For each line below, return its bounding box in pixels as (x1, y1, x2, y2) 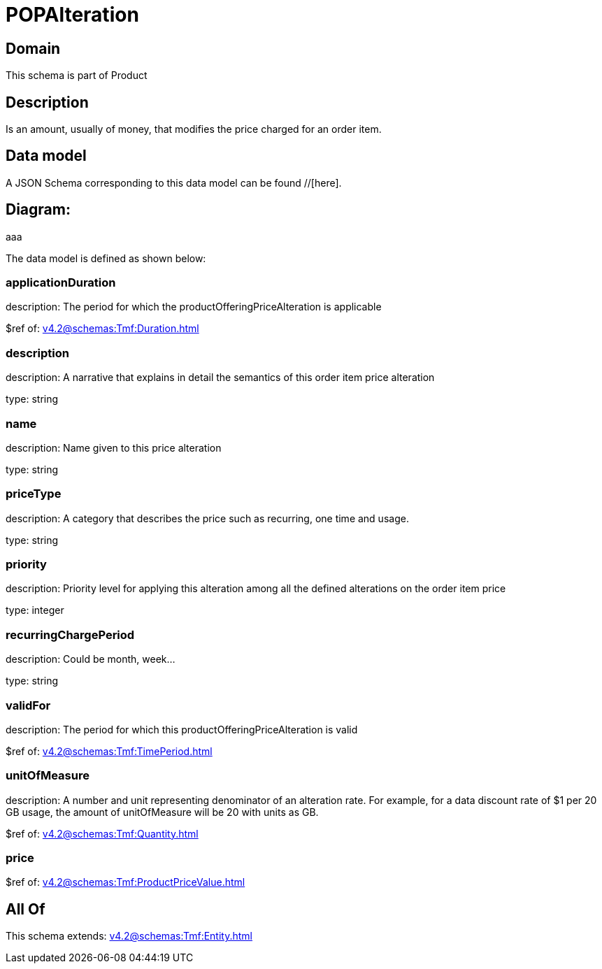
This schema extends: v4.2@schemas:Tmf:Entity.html (6, 930, 252, 942)
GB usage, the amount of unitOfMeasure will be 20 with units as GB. (6, 805, 319, 818)
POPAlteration (6, 3, 139, 27)
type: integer (6, 604, 64, 617)
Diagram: (6, 201, 71, 219)
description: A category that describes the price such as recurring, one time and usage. (6, 512, 409, 524)
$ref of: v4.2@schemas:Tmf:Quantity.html (6, 827, 199, 840)
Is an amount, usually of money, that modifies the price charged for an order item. (6, 123, 382, 136)
